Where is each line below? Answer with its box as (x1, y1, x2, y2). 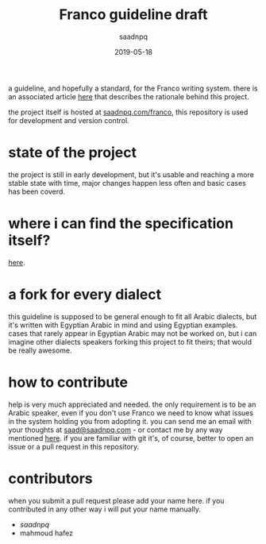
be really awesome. (8, 345, 72, 355)
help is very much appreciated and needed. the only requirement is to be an (8, 399, 256, 409)
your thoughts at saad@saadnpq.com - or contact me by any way (8, 425, 223, 434)
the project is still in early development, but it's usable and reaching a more (8, 169, 254, 179)
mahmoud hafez (19, 528, 74, 538)
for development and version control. (8, 115, 129, 125)
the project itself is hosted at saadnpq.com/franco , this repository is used (8, 107, 249, 117)
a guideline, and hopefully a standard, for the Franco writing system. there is (8, 83, 258, 93)
